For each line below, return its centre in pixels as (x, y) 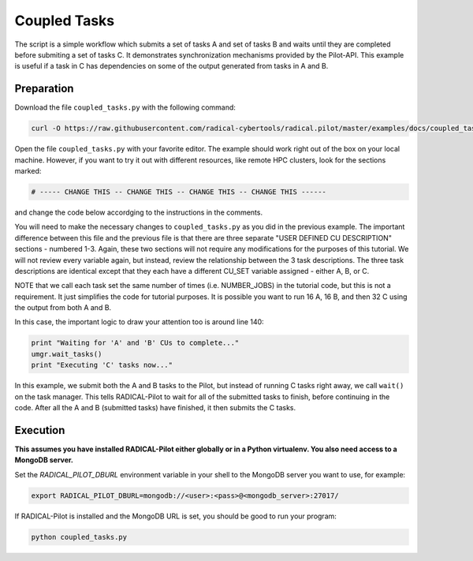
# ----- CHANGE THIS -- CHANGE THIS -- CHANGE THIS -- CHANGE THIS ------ (179, 192)
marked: (28, 170)
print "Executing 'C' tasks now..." (102, 365)
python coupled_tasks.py (79, 537)
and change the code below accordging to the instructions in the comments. (139, 212)
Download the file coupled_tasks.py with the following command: (125, 107)
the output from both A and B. (63, 308)
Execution (40, 430)
